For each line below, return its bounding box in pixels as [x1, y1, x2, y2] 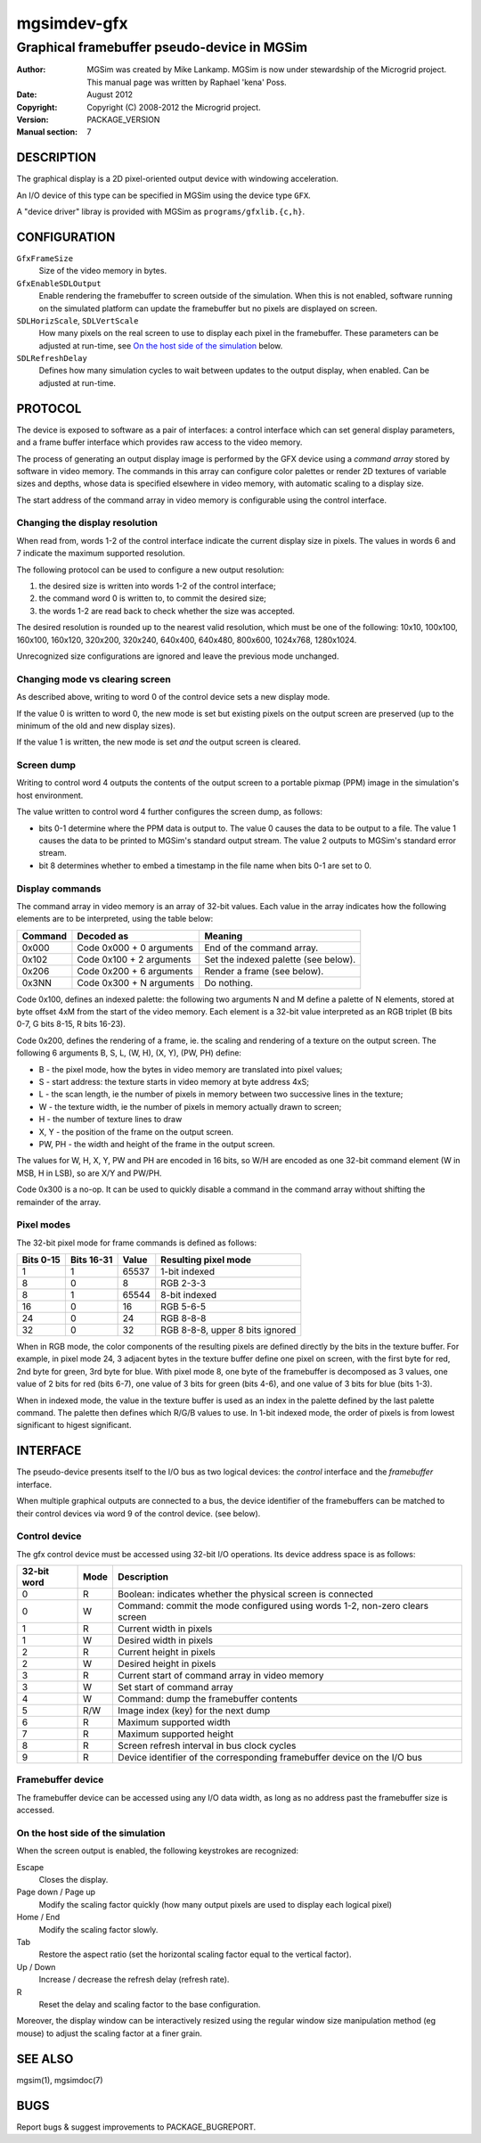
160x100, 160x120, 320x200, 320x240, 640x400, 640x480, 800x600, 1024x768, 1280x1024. [16, 634, 357, 645]
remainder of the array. [16, 1196, 102, 1207]
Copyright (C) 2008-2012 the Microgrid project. [86, 102, 262, 112]
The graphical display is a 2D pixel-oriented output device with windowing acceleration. [16, 174, 338, 185]
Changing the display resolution [16, 517, 159, 530]
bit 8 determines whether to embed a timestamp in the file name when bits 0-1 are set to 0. [38, 860, 371, 871]
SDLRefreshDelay [16, 353, 88, 364]
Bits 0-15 [21, 1253, 61, 1266]
